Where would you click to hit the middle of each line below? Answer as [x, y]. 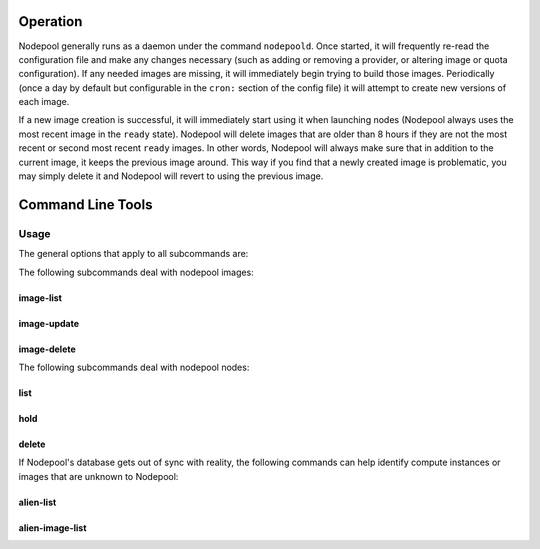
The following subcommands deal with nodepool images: [136, 272]
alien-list [37, 502]
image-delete [47, 349]
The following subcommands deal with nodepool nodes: [134, 367]
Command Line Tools [85, 204]
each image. [44, 102]
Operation [50, 21]
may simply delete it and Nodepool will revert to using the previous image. [171, 176]
